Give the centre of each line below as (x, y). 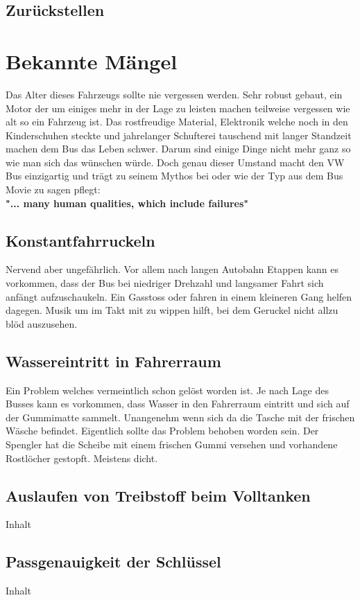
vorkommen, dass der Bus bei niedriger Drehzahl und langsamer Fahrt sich (165, 283)
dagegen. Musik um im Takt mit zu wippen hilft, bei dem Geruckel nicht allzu (172, 310)
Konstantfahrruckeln (80, 240)
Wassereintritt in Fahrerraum (113, 361)
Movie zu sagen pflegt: (53, 189)
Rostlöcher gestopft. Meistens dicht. (82, 458)
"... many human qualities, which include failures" (127, 203)
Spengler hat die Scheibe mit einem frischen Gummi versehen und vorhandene (172, 444)
